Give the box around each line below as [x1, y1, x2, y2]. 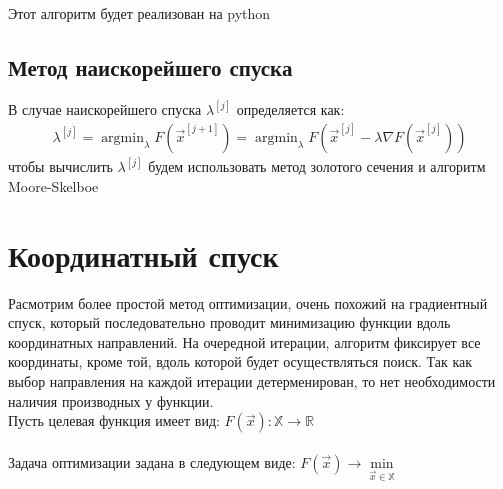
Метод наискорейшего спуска [8, 51, 293, 82]
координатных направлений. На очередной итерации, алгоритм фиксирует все [8, 331, 481, 352]
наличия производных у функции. [8, 390, 214, 411]
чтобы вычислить [8, 156, 113, 177]
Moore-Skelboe [8, 175, 99, 196]
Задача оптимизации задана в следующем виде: [8, 451, 296, 472]
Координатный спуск [8, 234, 279, 275]
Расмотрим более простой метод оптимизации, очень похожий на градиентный [8, 292, 488, 313]
